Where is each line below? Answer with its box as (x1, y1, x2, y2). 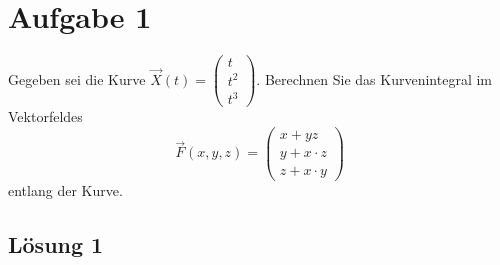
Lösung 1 (8, 229, 104, 260)
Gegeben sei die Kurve (8, 68, 146, 89)
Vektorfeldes (8, 106, 83, 127)
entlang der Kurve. (8, 180, 123, 201)
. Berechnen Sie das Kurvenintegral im (256, 68, 493, 89)
